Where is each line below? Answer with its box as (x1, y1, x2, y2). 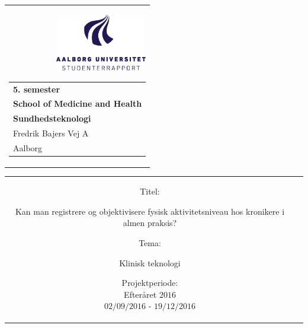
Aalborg (13, 141, 43, 154)
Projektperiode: (121, 276, 178, 289)
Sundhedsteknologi (13, 112, 91, 125)
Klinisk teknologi (119, 256, 181, 269)
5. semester (13, 82, 60, 95)
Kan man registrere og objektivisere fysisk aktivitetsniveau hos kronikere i (15, 205, 285, 217)
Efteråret (124, 288, 157, 300)
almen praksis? (123, 216, 177, 229)
